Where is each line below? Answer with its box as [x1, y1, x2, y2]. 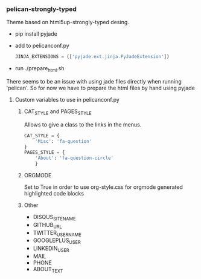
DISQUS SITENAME [33, 214, 76, 222]
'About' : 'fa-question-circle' [35, 155, 113, 162]
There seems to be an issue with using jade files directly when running [6, 77, 182, 85]
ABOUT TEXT [33, 266, 63, 274]
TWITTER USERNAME [33, 229, 81, 238]
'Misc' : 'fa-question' [35, 138, 92, 144]
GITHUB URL [33, 221, 62, 230]
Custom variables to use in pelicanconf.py [14, 96, 120, 103]
